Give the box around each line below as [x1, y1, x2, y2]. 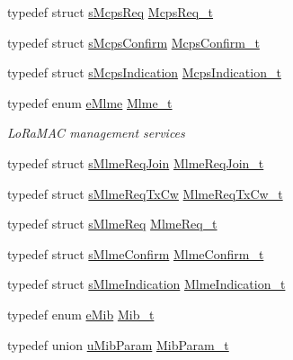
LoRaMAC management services [7, 123, 185, 142]
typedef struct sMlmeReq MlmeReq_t [7, 214, 218, 233]
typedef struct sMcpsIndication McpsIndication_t [7, 63, 281, 82]
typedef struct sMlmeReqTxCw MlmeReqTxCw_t [7, 184, 283, 202]
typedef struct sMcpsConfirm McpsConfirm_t [7, 32, 260, 51]
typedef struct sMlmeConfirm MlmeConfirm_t [7, 244, 264, 263]
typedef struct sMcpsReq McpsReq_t [7, 3, 214, 21]
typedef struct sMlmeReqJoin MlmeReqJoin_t [7, 153, 264, 172]
